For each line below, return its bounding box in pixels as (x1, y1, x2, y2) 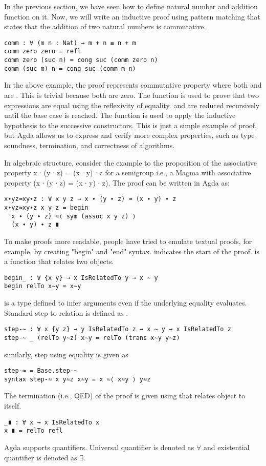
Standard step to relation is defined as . (4, 307, 128, 318)
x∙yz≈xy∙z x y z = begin (4, 204, 88, 211)
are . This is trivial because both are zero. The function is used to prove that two (4, 90, 259, 100)
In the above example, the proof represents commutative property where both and (4, 79, 262, 90)
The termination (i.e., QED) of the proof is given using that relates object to (4, 390, 246, 401)
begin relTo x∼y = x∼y (4, 282, 81, 290)
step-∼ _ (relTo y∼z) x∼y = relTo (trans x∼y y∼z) (4, 334, 180, 341)
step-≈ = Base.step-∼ (4, 367, 78, 375)
